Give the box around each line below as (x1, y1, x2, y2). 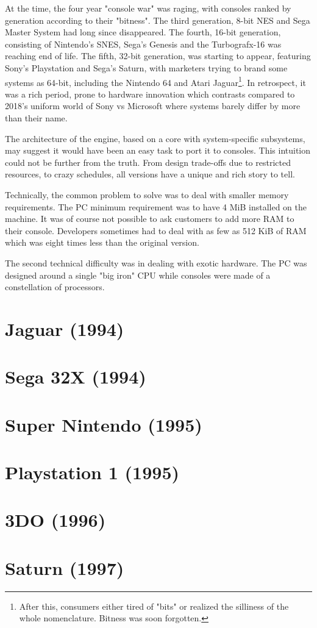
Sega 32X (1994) (5, 364, 146, 389)
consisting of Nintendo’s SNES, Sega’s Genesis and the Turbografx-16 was (5, 37, 282, 50)
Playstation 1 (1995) (5, 460, 179, 485)
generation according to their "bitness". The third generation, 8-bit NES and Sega (5, 13, 310, 26)
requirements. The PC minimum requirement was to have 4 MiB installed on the (5, 200, 307, 213)
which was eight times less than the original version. (5, 236, 199, 249)
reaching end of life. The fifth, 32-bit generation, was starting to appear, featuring (5, 49, 311, 62)
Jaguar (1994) (5, 316, 124, 341)
